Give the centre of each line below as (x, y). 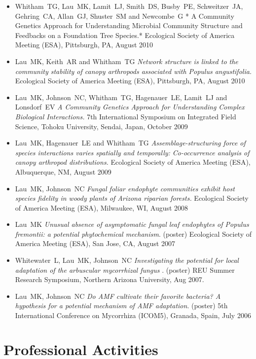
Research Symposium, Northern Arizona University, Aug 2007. (110, 279)
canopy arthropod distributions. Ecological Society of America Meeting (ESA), (133, 162)
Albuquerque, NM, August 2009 (63, 171)
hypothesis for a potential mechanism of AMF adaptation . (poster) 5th (121, 305)
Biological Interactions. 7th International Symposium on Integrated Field (126, 116)
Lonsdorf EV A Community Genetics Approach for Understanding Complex (130, 107)
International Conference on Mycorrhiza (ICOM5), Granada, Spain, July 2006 (133, 315)
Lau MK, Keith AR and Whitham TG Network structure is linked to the (127, 61)
